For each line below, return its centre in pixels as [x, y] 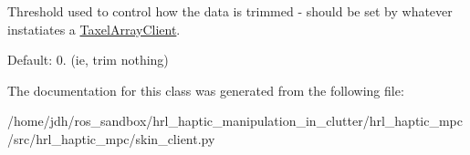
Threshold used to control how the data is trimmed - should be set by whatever [230, 11]
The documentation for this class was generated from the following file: [206, 90]
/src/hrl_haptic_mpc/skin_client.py [111, 138]
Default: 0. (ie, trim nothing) [88, 60]
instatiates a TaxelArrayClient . [94, 29]
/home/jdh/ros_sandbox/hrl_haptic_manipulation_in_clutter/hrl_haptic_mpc [235, 121]
